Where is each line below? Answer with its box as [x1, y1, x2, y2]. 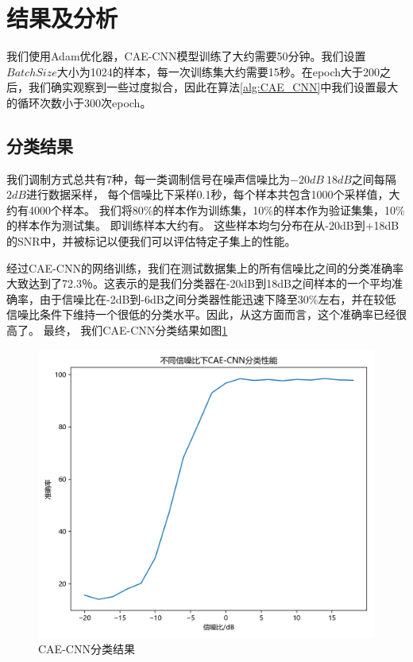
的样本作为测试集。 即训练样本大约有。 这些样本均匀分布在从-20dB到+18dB [6, 217, 399, 234]
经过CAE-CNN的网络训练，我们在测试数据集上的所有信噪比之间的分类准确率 [6, 259, 403, 276]
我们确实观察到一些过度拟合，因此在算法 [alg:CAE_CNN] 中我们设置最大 [28, 79, 399, 95]
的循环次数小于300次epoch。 [6, 94, 152, 110]
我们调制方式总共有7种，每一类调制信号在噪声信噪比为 [6, 170, 290, 187]
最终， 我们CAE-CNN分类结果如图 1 [43, 322, 228, 339]
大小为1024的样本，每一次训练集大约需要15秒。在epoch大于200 [56, 63, 380, 79]
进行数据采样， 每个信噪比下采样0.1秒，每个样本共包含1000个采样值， [25, 186, 389, 203]
